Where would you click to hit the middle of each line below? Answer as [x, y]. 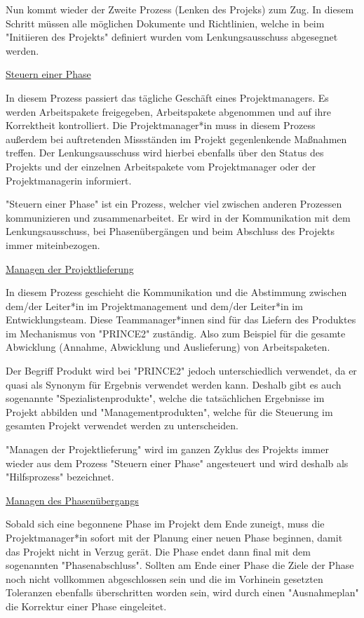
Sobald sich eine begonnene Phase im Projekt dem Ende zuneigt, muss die [165, 524]
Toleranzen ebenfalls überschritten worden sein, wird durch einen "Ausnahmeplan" [182, 592]
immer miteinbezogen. [53, 244]
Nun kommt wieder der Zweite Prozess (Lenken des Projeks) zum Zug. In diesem [180, 9]
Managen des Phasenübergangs [72, 500]
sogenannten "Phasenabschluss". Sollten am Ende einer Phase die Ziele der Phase [180, 565]
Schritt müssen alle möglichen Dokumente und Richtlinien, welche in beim [165, 23]
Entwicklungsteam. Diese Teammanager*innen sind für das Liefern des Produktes [181, 320]
